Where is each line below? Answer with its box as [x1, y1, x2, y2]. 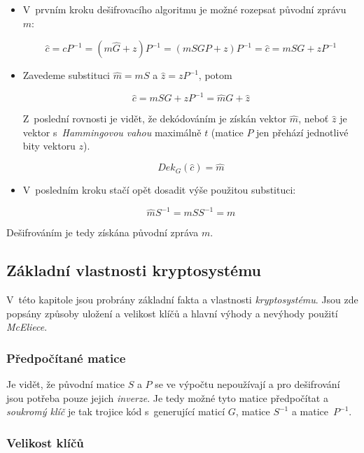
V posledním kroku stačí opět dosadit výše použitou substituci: [22, 182, 296, 197]
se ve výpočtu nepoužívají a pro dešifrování [155, 377, 340, 391]
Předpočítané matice [6, 349, 126, 366]
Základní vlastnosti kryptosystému [6, 259, 261, 281]
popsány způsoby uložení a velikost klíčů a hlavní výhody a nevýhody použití [6, 305, 338, 320]
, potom [198, 68, 232, 82]
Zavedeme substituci [22, 68, 110, 82]
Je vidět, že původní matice [6, 377, 125, 391]
